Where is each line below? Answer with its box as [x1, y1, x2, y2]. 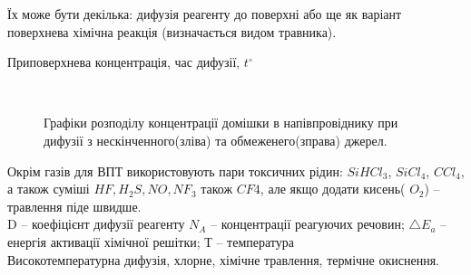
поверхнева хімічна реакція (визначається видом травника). [7, 22, 337, 41]
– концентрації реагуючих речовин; [211, 214, 405, 233]
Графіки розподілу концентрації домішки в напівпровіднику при [44, 113, 398, 132]
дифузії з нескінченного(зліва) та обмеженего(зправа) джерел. [44, 130, 388, 149]
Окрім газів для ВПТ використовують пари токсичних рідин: [7, 161, 343, 180]
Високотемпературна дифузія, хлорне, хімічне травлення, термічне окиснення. [7, 250, 439, 269]
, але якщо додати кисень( [260, 179, 406, 198]
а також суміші [7, 179, 90, 198]
